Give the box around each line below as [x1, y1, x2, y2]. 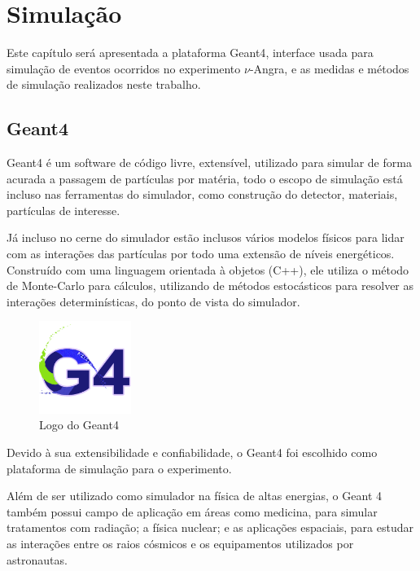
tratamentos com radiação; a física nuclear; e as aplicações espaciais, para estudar [7, 519, 414, 536]
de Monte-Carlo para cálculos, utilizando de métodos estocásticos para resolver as [7, 277, 414, 294]
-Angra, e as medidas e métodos [249, 59, 409, 77]
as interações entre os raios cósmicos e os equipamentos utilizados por [7, 534, 354, 551]
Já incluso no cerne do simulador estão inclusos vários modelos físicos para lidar [7, 229, 405, 246]
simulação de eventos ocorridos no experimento [7, 59, 241, 77]
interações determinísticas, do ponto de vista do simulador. [7, 292, 300, 310]
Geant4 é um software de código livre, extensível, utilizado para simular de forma [7, 154, 412, 171]
